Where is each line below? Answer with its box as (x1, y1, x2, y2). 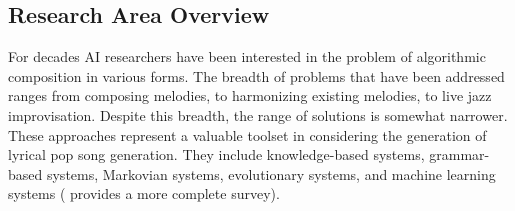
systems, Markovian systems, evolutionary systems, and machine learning (46, 163, 496, 184)
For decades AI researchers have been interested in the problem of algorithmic (8, 46, 486, 67)
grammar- (429, 144, 490, 165)
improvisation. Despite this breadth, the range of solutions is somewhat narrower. (8, 104, 508, 125)
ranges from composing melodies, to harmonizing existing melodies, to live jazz (8, 85, 492, 106)
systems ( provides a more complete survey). (8, 183, 280, 204)
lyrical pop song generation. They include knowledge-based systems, (8, 144, 425, 165)
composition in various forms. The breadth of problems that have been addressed (8, 65, 505, 86)
